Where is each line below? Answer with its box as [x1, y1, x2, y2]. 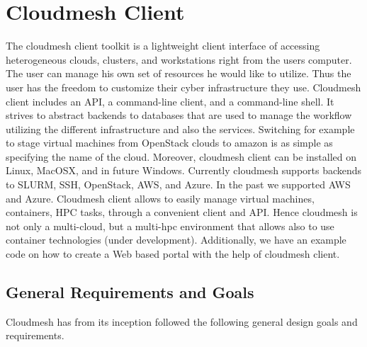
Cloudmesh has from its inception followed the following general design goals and [6, 314, 358, 329]
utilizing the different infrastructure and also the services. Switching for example [6, 121, 355, 136]
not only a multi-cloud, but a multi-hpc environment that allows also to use [6, 218, 334, 233]
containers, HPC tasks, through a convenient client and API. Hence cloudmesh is [6, 205, 358, 220]
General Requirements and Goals [6, 281, 254, 303]
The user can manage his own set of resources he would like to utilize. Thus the [6, 66, 351, 81]
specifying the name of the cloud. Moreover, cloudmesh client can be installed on [6, 149, 356, 164]
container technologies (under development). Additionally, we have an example [6, 232, 346, 247]
